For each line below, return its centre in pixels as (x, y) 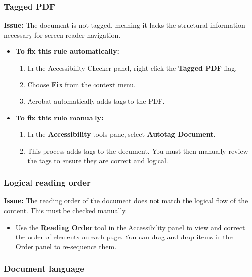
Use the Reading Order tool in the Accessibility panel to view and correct (130, 227)
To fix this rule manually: (60, 117)
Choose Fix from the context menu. (81, 84)
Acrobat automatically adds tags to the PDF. (96, 101)
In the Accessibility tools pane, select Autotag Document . (121, 134)
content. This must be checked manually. (65, 210)
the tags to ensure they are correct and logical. (98, 160)
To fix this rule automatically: (67, 51)
